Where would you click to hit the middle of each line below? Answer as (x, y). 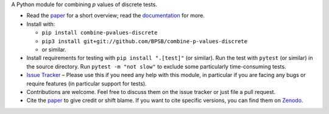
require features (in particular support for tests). (87, 83)
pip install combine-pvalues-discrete (100, 33)
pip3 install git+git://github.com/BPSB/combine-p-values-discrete (145, 41)
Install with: (41, 24)
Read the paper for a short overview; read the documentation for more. (116, 16)
